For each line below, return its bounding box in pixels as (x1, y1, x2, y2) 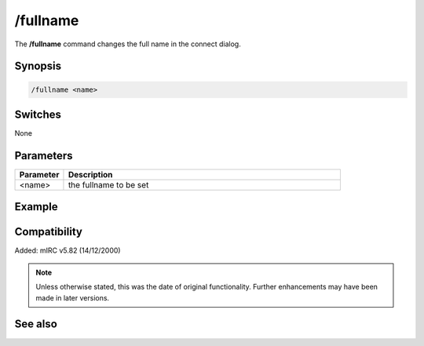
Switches (14, 107, 62, 121)
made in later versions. (35, 293, 110, 302)
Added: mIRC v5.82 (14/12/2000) (14, 246, 121, 255)
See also (14, 318, 58, 331)
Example (14, 200, 58, 213)
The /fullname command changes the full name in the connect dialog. (14, 39, 241, 49)
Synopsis (14, 60, 62, 73)
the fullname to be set (68, 179, 149, 190)
